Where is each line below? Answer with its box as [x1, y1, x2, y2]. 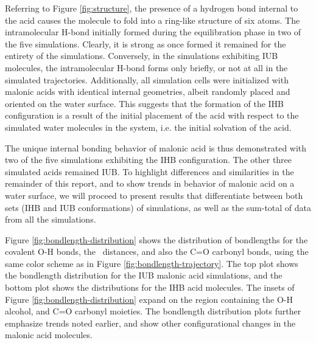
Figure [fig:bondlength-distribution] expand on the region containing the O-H [5, 293, 293, 305]
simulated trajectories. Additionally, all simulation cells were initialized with [5, 73, 289, 86]
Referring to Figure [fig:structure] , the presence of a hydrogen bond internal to [5, 2, 298, 14]
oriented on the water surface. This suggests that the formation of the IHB [5, 97, 284, 109]
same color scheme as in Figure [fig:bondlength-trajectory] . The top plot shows [5, 257, 298, 269]
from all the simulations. [5, 213, 96, 226]
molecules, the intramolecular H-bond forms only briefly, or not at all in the [5, 61, 288, 74]
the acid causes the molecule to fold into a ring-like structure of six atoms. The [5, 13, 300, 26]
